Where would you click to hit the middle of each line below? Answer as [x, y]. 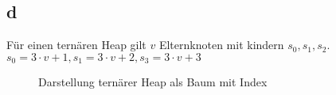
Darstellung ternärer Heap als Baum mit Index [153, 82]
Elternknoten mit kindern [221, 45]
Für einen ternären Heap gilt [76, 45]
